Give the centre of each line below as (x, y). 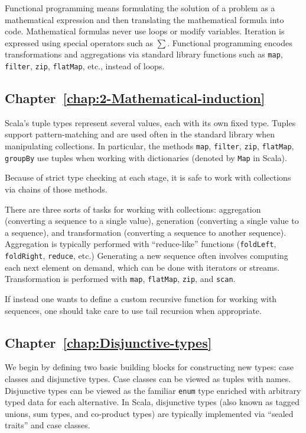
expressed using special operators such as (79, 42)
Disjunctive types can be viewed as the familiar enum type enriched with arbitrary (153, 390)
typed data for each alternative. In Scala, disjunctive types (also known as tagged (152, 402)
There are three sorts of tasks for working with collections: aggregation (133, 209)
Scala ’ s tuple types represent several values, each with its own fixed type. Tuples (150, 122)
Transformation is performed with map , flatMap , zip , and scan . (120, 279)
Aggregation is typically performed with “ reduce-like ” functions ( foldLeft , (141, 244)
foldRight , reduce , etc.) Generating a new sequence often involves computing (147, 256)
